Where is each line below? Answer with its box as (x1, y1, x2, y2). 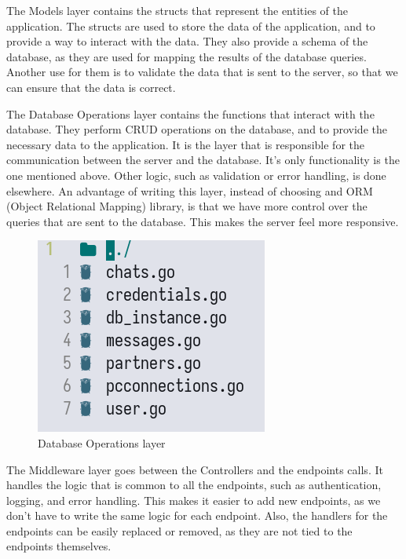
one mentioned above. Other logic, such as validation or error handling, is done (6, 166, 386, 183)
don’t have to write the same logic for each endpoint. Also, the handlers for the (6, 507, 388, 524)
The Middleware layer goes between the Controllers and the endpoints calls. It (6, 461, 383, 477)
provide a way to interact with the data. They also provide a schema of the (6, 33, 368, 49)
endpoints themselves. (6, 538, 112, 554)
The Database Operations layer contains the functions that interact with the (6, 105, 375, 122)
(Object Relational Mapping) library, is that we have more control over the (6, 198, 368, 214)
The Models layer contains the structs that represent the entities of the (6, 2, 348, 18)
